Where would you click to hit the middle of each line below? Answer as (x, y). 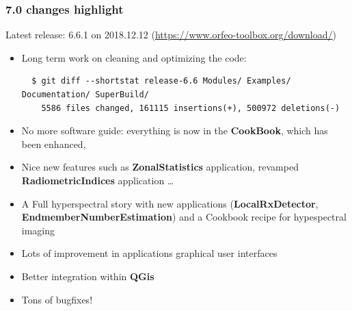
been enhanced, (54, 144)
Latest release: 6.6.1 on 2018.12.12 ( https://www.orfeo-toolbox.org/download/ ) (171, 35)
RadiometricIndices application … (98, 180)
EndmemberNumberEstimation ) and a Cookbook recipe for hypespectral (184, 217)
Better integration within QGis (88, 276)
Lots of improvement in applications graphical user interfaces (149, 253)
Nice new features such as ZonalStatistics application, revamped (160, 167)
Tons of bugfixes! (57, 299)
